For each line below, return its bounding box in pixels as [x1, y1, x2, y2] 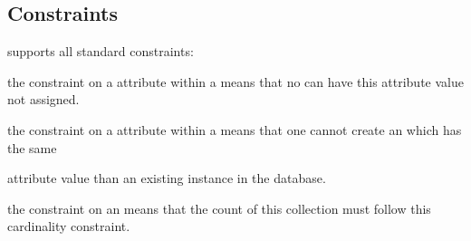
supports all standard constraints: [7, 42, 194, 61]
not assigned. [7, 90, 80, 109]
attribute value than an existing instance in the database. [7, 169, 326, 188]
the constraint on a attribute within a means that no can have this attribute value [7, 72, 464, 91]
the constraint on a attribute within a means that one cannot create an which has [7, 120, 462, 139]
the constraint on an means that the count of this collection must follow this [7, 198, 431, 217]
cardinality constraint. [7, 217, 130, 236]
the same [7, 138, 57, 157]
